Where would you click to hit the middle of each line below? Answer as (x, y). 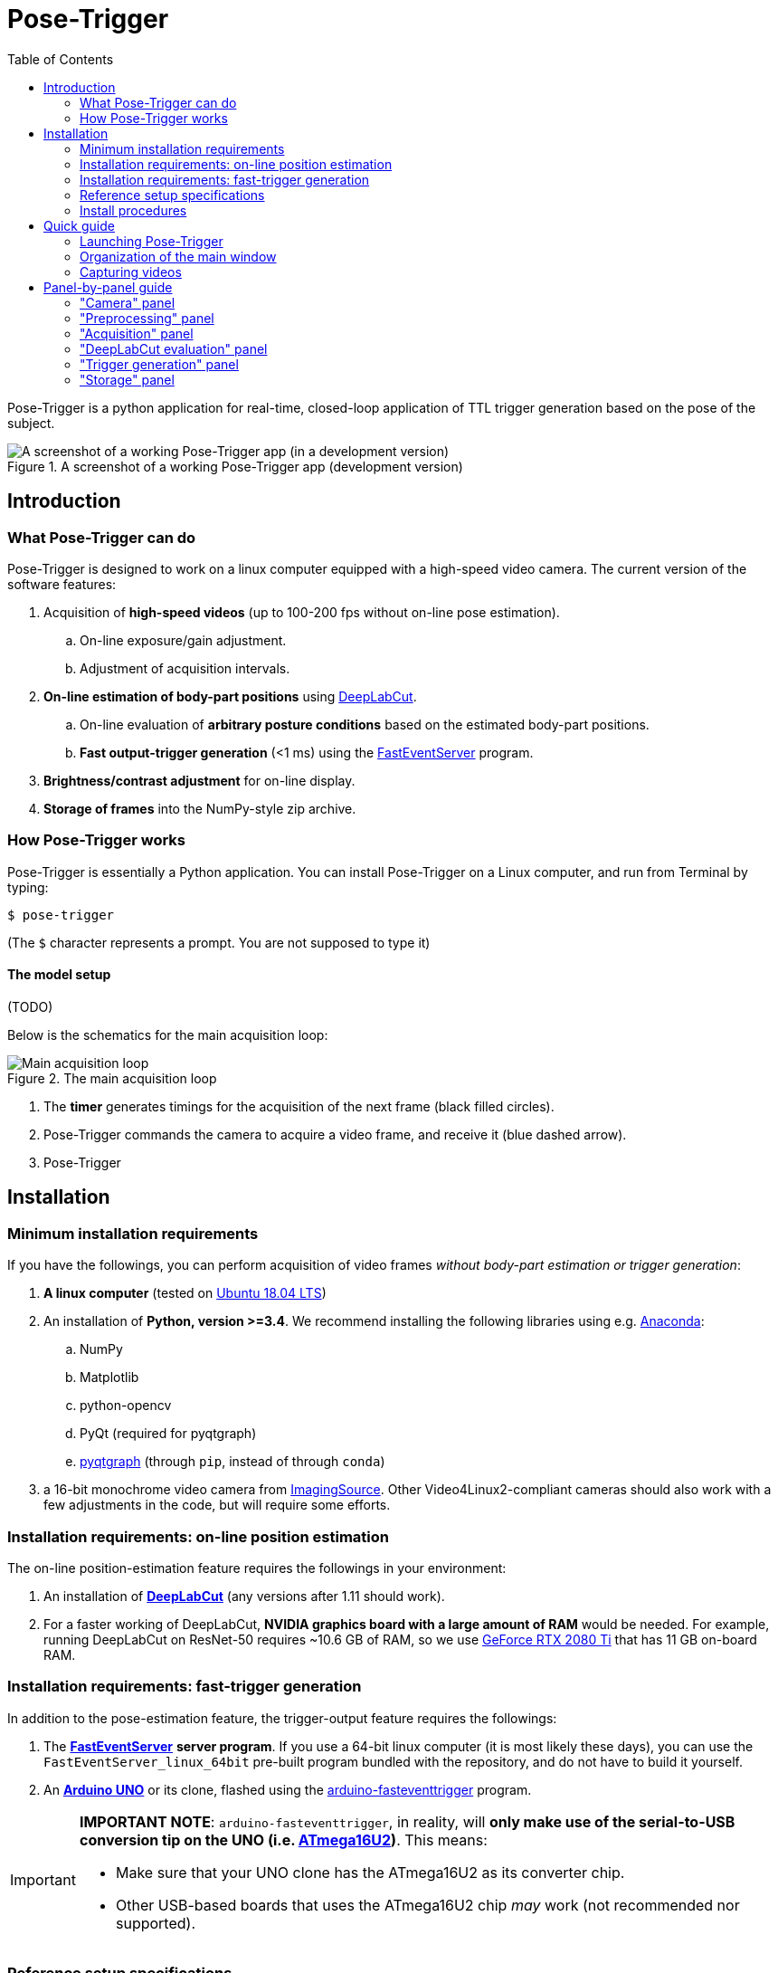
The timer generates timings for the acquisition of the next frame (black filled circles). (299, 1106)
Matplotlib (109, 1377)
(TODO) (30, 1006)
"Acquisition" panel (137, 333)
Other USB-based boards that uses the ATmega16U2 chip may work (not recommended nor (427, 1905)
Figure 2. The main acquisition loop (112, 1078)
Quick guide (79, 225)
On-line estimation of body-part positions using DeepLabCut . (230, 696)
